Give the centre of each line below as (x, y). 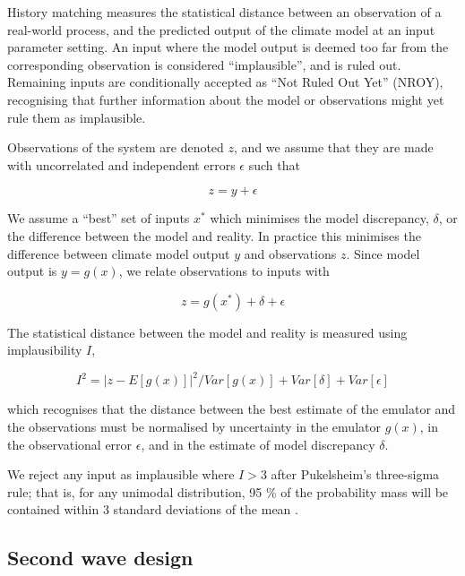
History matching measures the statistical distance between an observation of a (224, 12)
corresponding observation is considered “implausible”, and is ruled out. (204, 64)
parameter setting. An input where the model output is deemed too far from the (228, 47)
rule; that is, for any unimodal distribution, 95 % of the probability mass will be (228, 491)
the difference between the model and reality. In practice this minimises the (214, 235)
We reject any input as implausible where (121, 474)
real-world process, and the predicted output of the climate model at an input (221, 29)
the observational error (70, 444)
